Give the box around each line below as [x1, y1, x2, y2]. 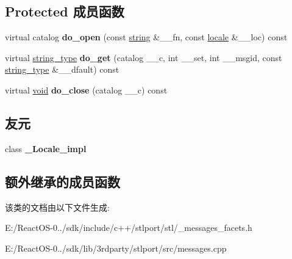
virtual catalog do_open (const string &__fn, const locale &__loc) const [5, 31, 288, 43]
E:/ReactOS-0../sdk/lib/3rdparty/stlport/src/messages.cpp [5, 241, 227, 254]
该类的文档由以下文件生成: [5, 200, 110, 213]
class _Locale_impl [5, 142, 87, 155]
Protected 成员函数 [5, 2, 124, 21]
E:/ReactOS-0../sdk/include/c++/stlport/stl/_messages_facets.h [5, 221, 252, 234]
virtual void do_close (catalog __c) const [5, 83, 168, 96]
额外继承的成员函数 [5, 172, 120, 191]
